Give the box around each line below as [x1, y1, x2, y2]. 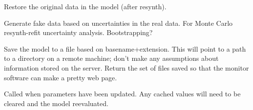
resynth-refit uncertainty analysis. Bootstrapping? [4, 27, 153, 37]
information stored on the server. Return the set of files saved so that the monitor [4, 62, 249, 73]
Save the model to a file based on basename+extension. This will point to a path [4, 43, 246, 54]
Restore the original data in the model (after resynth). [4, 1, 167, 11]
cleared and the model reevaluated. [4, 98, 108, 108]
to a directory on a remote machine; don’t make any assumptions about [4, 53, 219, 63]
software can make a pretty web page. [4, 72, 117, 82]
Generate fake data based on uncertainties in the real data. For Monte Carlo [4, 18, 233, 28]
